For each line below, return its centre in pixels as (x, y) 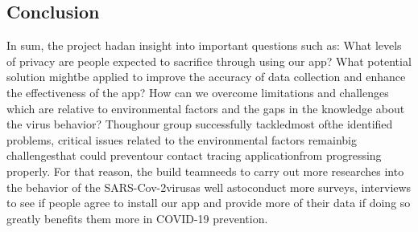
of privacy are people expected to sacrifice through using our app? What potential (209, 61)
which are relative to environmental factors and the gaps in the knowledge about (206, 108)
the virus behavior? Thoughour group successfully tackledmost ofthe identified (200, 124)
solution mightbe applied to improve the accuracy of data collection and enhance (206, 77)
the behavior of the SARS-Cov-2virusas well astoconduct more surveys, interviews (209, 187)
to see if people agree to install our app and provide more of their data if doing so (209, 203)
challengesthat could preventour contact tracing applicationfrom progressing (194, 155)
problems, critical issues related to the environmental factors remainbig (182, 139)
